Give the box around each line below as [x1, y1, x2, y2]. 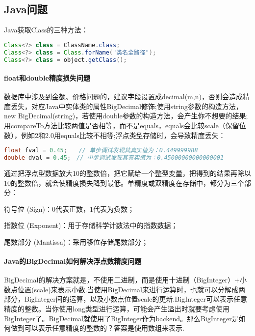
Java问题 [4, 1, 48, 17]
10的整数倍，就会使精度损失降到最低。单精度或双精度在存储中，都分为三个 [4, 177, 244, 188]
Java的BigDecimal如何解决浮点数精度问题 [4, 256, 142, 266]
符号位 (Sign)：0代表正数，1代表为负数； [4, 203, 135, 214]
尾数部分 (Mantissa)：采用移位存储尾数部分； [4, 236, 149, 247]
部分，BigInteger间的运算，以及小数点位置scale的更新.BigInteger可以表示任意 [4, 294, 247, 304]
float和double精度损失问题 [4, 73, 90, 83]
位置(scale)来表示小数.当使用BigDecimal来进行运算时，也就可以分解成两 [17, 284, 245, 294]
